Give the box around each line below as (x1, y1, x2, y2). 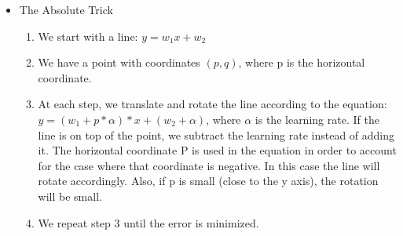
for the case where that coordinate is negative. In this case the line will (38, 157, 380, 173)
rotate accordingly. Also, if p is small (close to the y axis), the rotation (38, 172, 379, 189)
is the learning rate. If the (255, 111, 379, 127)
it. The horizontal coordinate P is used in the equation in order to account (38, 142, 397, 158)
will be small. (38, 187, 102, 204)
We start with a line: (38, 27, 138, 44)
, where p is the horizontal (238, 54, 365, 71)
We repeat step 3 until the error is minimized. (38, 214, 259, 231)
